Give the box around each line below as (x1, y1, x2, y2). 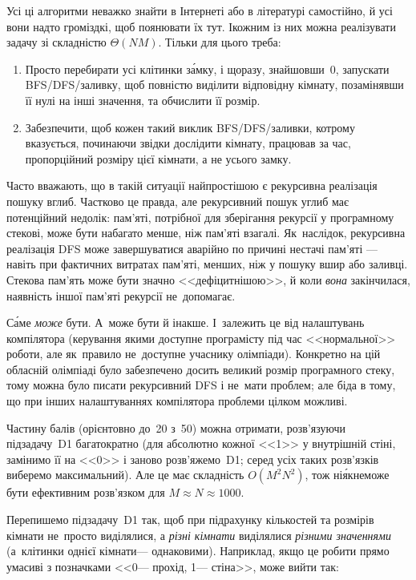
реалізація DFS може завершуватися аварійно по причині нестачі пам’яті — (6, 240, 378, 256)
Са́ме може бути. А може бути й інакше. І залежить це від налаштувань (6, 314, 365, 331)
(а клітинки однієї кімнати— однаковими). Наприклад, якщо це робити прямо (6, 542, 390, 559)
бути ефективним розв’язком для (6, 484, 165, 501)
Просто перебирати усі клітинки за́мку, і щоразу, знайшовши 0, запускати (25, 60, 390, 77)
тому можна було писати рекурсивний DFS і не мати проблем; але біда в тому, (6, 377, 396, 393)
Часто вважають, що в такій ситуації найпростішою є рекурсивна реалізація (6, 177, 378, 194)
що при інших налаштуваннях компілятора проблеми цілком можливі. (6, 393, 348, 409)
